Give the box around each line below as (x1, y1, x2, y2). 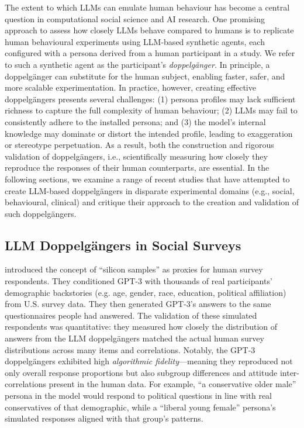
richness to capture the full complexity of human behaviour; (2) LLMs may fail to (5, 104, 298, 116)
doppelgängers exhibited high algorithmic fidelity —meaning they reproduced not (5, 355, 293, 367)
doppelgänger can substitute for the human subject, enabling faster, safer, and (5, 70, 285, 82)
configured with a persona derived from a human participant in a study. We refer (5, 47, 295, 59)
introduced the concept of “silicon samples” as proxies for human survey (5, 263, 263, 275)
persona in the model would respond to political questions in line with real (5, 389, 272, 402)
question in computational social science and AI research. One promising (5, 12, 265, 25)
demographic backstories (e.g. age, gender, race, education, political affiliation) (5, 286, 286, 298)
